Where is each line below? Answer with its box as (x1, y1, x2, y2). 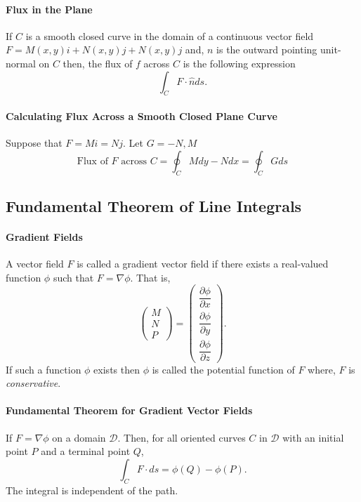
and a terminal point (41, 444, 131, 458)
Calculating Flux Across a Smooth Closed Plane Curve (6, 108, 277, 123)
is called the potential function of (152, 362, 295, 376)
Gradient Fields (6, 229, 83, 244)
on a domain (52, 430, 106, 444)
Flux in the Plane (6, 1, 93, 16)
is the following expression (183, 55, 296, 70)
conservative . (6, 376, 61, 390)
